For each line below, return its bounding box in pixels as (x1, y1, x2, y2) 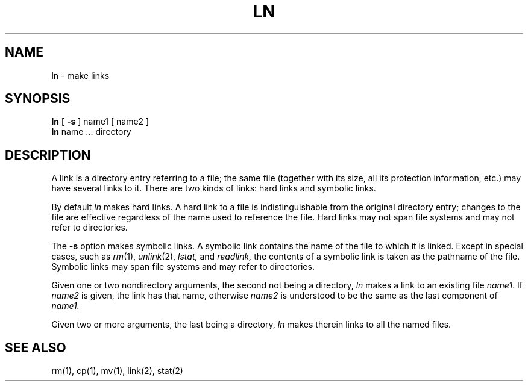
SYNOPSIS (5, 91, 71, 107)
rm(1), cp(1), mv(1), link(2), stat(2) (51, 366, 183, 376)
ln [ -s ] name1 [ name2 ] (51, 116, 149, 127)
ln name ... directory (51, 126, 131, 137)
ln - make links (51, 70, 110, 81)
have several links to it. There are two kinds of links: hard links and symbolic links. (51, 183, 376, 194)
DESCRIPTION (5, 147, 91, 163)
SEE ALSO (5, 340, 66, 355)
